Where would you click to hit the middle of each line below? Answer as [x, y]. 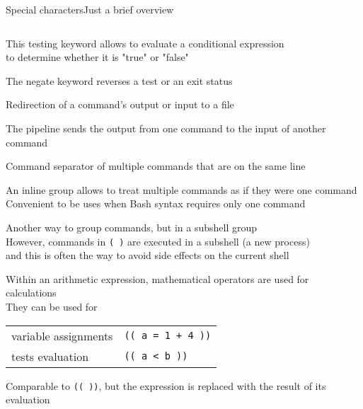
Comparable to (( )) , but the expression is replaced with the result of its [166, 385]
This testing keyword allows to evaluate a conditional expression [145, 43]
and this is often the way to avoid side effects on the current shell [148, 255]
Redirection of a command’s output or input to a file [120, 104]
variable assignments [62, 335]
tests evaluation [50, 356]
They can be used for [52, 306]
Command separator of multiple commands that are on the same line [156, 166]
